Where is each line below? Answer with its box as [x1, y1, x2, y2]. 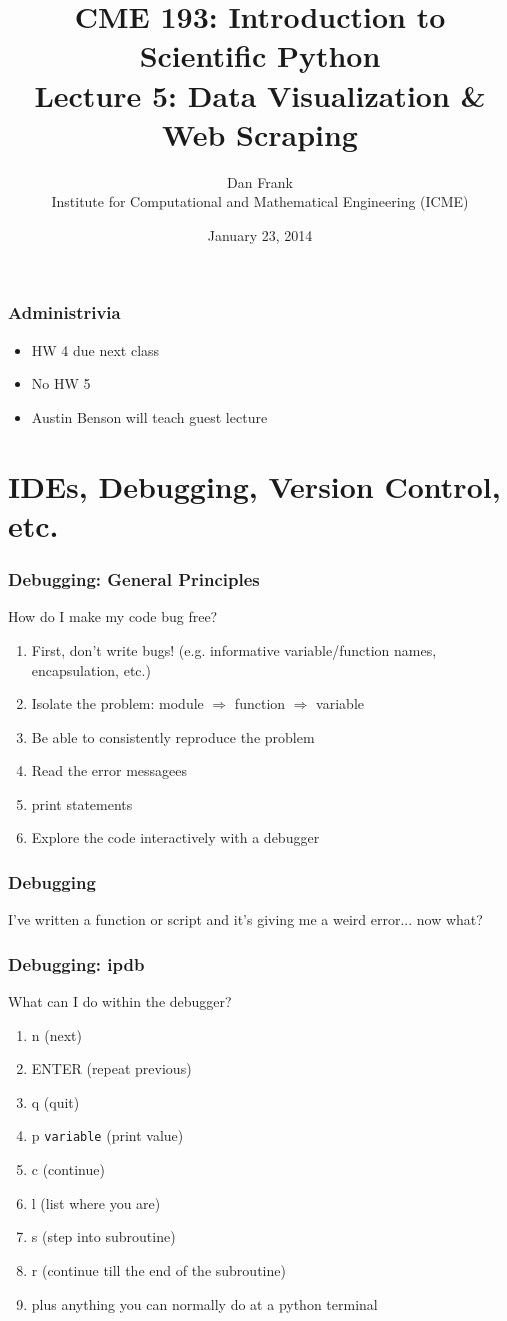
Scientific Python [139, 35, 381, 76]
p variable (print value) [31, 1125, 184, 1146]
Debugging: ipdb [8, 951, 145, 976]
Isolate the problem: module [31, 693, 204, 714]
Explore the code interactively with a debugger [31, 827, 320, 848]
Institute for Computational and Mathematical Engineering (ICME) [51, 191, 469, 212]
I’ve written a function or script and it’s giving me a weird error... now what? [8, 909, 483, 930]
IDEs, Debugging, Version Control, [8, 465, 501, 506]
